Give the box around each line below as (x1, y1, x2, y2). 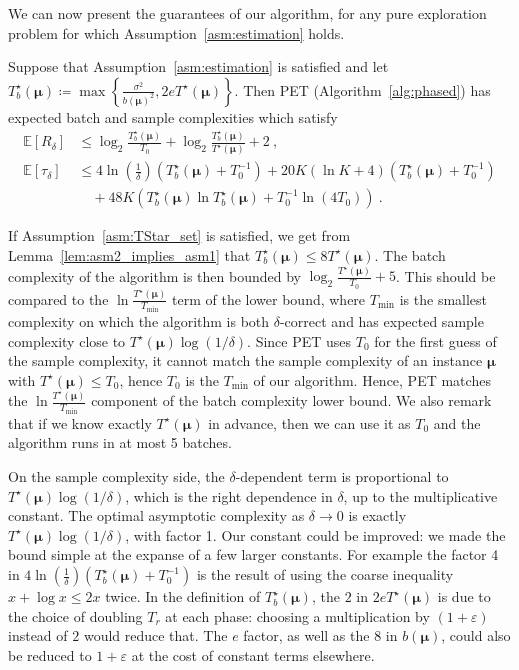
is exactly (348, 505, 407, 526)
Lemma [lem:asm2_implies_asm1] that (8, 244, 251, 265)
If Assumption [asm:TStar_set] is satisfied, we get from (8, 225, 351, 246)
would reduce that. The (83, 625, 228, 646)
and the (433, 412, 481, 433)
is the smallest (399, 288, 488, 309)
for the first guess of (374, 330, 497, 351)
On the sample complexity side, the (8, 466, 225, 487)
